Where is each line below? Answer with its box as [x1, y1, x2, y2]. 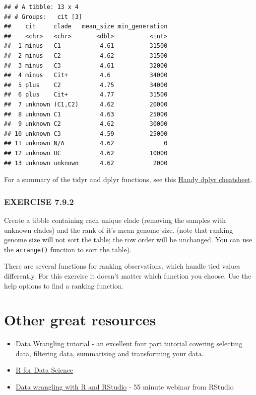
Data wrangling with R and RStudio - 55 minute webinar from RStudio [15, 382, 234, 392]
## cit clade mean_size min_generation [4, 23, 168, 30]
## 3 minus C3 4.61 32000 [4, 62, 168, 69]
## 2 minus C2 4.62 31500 [4, 52, 168, 59]
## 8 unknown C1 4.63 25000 [4, 110, 168, 118]
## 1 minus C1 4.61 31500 [4, 42, 168, 50]
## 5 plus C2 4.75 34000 [4, 81, 168, 89]
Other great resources [4, 309, 156, 330]
